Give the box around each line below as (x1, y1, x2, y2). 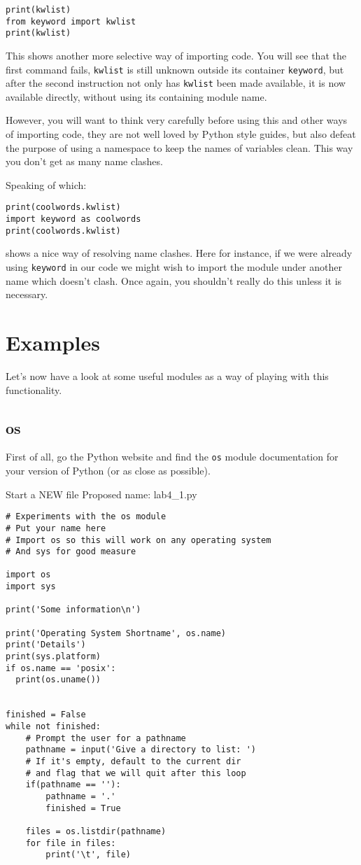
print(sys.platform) (6, 652, 101, 662)
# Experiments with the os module (6, 512, 167, 522)
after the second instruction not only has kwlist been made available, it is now (6, 76, 346, 90)
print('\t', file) (45, 850, 131, 860)
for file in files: (25, 838, 116, 848)
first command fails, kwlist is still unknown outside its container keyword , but (6, 62, 344, 76)
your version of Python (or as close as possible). (6, 463, 211, 478)
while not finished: (6, 722, 101, 732)
